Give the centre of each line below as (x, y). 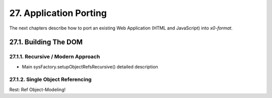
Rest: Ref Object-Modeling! (38, 89)
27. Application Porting (58, 13)
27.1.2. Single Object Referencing (50, 79)
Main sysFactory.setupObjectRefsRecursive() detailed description (90, 66)
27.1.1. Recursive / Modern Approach (55, 56)
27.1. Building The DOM (46, 42)
